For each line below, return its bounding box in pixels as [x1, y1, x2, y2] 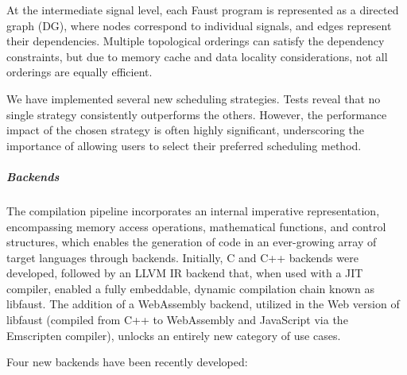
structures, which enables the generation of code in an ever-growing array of [6, 234, 377, 250]
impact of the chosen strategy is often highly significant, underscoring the [6, 122, 365, 138]
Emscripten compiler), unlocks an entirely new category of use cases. [6, 327, 341, 343]
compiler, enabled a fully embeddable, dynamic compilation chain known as [6, 280, 374, 296]
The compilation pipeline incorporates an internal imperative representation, [6, 202, 380, 218]
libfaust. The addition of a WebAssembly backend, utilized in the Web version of [6, 296, 400, 312]
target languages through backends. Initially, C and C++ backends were [6, 249, 359, 265]
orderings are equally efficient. [6, 64, 153, 80]
